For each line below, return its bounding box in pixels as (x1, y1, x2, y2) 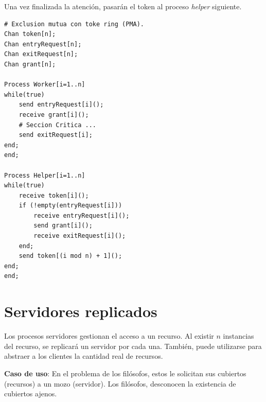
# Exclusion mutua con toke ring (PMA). (4, 20, 145, 28)
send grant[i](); (33, 222, 93, 230)
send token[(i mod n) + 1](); (19, 252, 122, 260)
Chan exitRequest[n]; (4, 50, 78, 58)
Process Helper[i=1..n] (4, 171, 85, 179)
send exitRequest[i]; (19, 131, 93, 139)
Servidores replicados (4, 301, 157, 322)
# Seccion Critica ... (19, 121, 96, 129)
